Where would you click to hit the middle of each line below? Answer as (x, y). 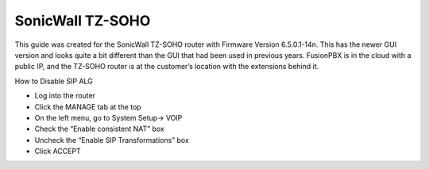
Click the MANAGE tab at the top (88, 106)
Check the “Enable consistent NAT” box (99, 129)
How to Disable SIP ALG (54, 81)
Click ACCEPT (58, 152)
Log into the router (65, 96)
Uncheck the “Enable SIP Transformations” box (112, 140)
